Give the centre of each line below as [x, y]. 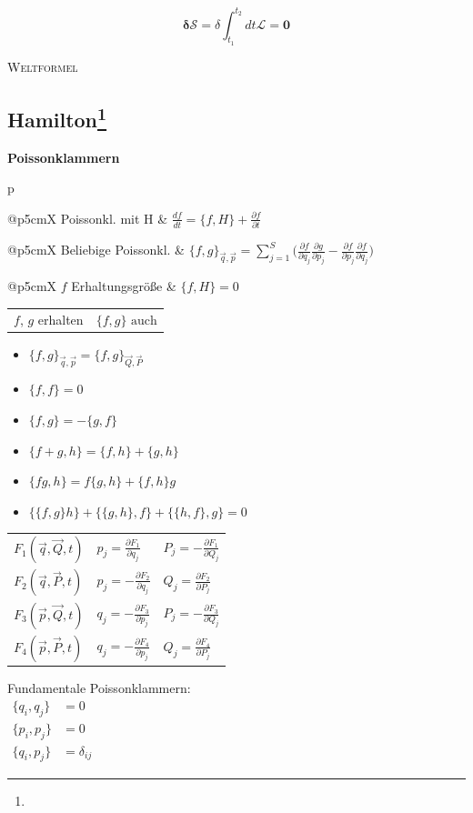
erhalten [60, 319]
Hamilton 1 [57, 117]
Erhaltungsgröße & [124, 286]
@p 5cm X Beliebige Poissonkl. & [96, 249]
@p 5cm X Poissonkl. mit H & [88, 218]
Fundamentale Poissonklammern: [99, 688]
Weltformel [43, 66]
